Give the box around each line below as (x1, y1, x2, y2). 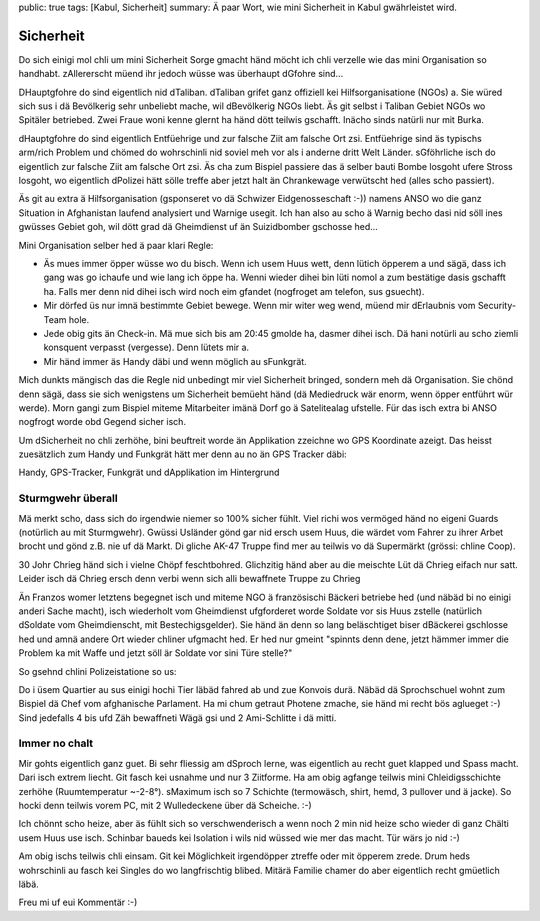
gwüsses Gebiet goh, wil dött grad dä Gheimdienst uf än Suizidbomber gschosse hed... (18, 221, 379, 233)
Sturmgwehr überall (18, 491, 119, 505)
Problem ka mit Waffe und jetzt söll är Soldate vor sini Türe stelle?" (18, 647, 293, 659)
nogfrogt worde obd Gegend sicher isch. (18, 416, 187, 428)
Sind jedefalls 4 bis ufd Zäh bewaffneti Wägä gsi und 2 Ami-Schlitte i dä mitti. (18, 711, 337, 724)
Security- (477, 300, 517, 312)
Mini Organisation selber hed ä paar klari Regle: (18, 239, 214, 251)
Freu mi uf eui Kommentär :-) (18, 896, 138, 909)
